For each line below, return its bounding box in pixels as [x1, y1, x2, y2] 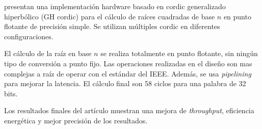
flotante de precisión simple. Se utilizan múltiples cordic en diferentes [4, 21, 220, 32]
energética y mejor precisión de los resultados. [4, 115, 148, 125]
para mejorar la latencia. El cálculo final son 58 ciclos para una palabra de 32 [4, 78, 246, 89]
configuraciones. [4, 31, 54, 41]
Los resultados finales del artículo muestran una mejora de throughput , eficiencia [4, 105, 254, 116]
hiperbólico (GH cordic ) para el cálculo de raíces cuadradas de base [4, 11, 215, 21]
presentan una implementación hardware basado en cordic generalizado [4, 1, 226, 11]
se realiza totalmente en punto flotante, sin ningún [100, 48, 258, 59]
